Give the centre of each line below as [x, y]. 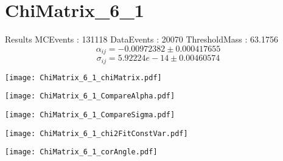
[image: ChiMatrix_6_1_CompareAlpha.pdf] [90, 96]
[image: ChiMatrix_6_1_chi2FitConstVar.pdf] [96, 133]
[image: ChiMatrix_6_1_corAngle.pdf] [81, 152]
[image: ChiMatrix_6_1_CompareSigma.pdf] [90, 115]
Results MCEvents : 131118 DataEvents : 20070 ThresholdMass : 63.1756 [141, 39]
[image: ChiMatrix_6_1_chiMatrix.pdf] [83, 77]
